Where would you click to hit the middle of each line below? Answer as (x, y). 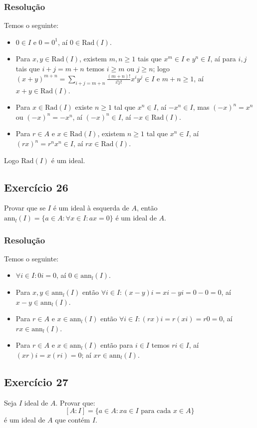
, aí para (223, 59)
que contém (73, 420)
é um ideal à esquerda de (91, 208)
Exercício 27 (36, 382)
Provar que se (25, 208)
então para (117, 345)
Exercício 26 (36, 187)
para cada (156, 411)
